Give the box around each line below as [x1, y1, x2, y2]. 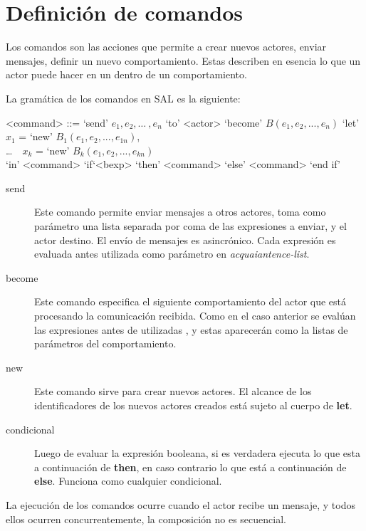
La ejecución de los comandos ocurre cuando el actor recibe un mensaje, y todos [6, 497, 356, 512]
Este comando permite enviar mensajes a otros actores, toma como [34, 204, 326, 219]
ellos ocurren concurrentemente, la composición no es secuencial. [6, 511, 286, 526]
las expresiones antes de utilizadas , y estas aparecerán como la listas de [34, 322, 348, 337]
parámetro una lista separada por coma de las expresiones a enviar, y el [34, 219, 347, 233]
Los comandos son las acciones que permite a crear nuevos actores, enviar [6, 39, 327, 54]
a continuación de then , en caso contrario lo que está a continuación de [34, 459, 347, 474]
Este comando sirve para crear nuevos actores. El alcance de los [34, 384, 312, 399]
